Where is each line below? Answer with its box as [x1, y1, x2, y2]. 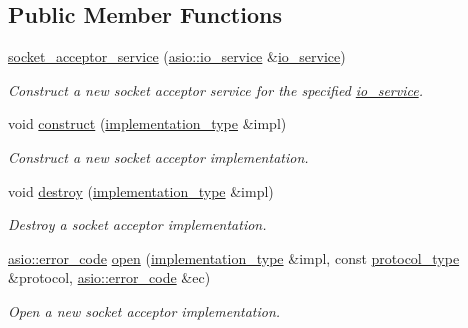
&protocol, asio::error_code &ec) [8, 267, 211, 288]
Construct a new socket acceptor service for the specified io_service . [8, 79, 423, 100]
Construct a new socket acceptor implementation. [8, 146, 309, 167]
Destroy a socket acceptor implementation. [8, 214, 267, 235]
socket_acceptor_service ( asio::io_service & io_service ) [8, 46, 346, 67]
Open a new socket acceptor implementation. [8, 300, 281, 321]
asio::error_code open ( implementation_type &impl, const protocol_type [8, 247, 460, 268]
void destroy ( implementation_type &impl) [8, 180, 274, 201]
